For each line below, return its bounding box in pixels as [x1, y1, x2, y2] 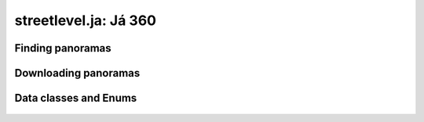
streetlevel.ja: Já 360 [14, 12, 157, 29]
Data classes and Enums [14, 91, 137, 105]
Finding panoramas [14, 41, 111, 55]
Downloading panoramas [14, 66, 141, 80]
